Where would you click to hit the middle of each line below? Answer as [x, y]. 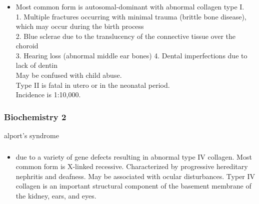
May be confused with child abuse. [69, 75]
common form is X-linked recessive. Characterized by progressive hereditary [132, 166]
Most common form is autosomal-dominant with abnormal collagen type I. [130, 6]
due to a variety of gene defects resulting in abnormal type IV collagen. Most [134, 156]
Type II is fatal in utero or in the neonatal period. [93, 85]
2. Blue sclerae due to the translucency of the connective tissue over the [126, 36]
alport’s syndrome [31, 135]
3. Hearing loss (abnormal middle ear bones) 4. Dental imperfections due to [131, 55]
